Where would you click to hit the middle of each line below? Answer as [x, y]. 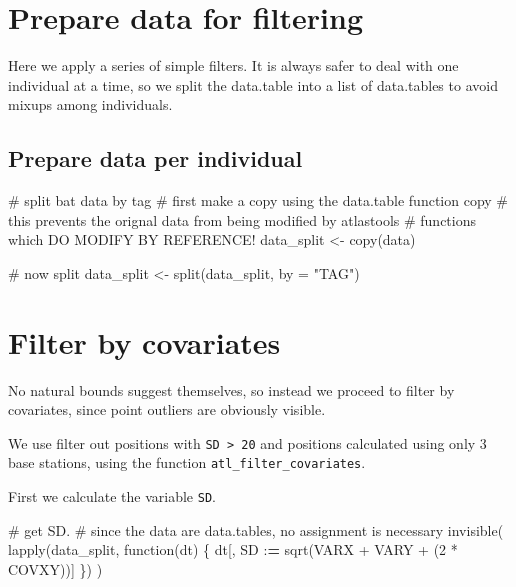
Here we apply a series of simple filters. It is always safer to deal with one [233, 65]
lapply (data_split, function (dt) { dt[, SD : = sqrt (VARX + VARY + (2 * [233, 549]
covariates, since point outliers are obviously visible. [167, 409]
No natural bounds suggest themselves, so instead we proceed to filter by [231, 389]
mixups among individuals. [90, 104]
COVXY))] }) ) [55, 568]
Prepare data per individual [155, 158]
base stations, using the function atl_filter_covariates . [187, 462]
